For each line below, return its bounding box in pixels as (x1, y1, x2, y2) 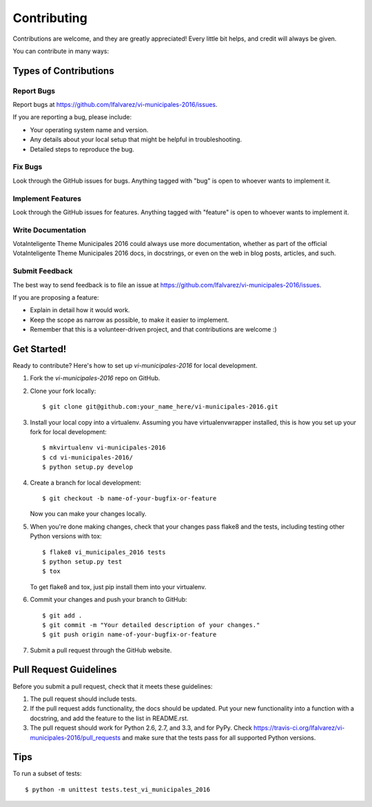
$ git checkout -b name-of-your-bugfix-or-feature (42, 494, 217, 502)
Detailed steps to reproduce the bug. (30, 145, 134, 153)
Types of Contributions (12, 65, 114, 76)
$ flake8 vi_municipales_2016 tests (42, 548, 166, 556)
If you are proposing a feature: (12, 294, 99, 301)
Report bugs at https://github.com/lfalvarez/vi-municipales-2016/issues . (12, 101, 218, 109)
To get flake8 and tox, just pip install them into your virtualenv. (30, 582, 207, 591)
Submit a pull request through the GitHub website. (30, 646, 172, 654)
